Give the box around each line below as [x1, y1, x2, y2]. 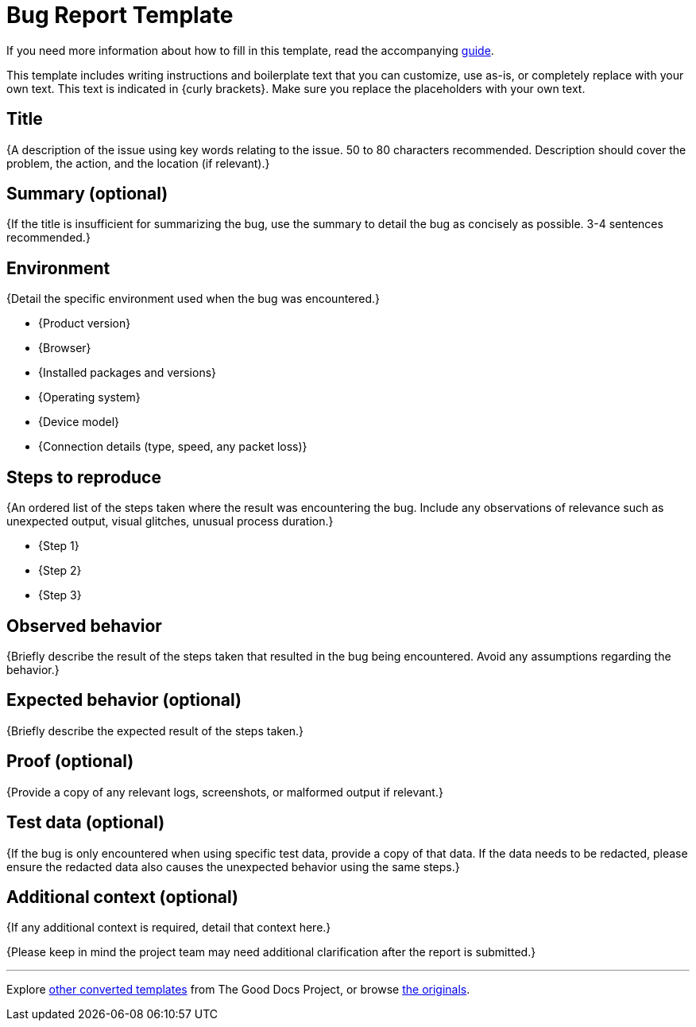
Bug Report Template [6, 2, 234, 29]
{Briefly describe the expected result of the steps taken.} [6, 723, 304, 738]
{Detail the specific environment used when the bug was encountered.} [6, 292, 381, 306]
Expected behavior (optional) [6, 690, 242, 711]
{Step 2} [38, 564, 82, 578]
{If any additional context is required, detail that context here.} [6, 920, 331, 935]
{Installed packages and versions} [38, 366, 217, 380]
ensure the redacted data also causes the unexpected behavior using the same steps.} [6, 859, 460, 874]
